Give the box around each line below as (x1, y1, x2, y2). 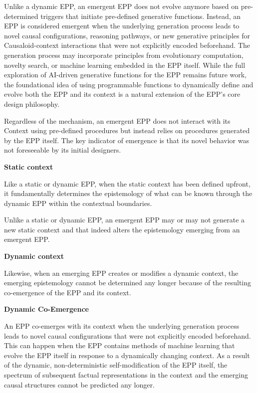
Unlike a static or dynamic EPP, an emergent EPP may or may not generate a (4, 214, 245, 225)
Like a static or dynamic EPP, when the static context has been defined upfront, (4, 178, 251, 189)
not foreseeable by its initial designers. (4, 145, 121, 155)
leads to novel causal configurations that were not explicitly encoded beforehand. (4, 330, 251, 341)
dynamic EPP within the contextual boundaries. (4, 197, 152, 208)
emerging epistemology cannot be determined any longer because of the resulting (4, 277, 252, 288)
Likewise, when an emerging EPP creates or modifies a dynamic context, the (4, 267, 239, 278)
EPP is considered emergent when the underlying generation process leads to (4, 20, 240, 31)
